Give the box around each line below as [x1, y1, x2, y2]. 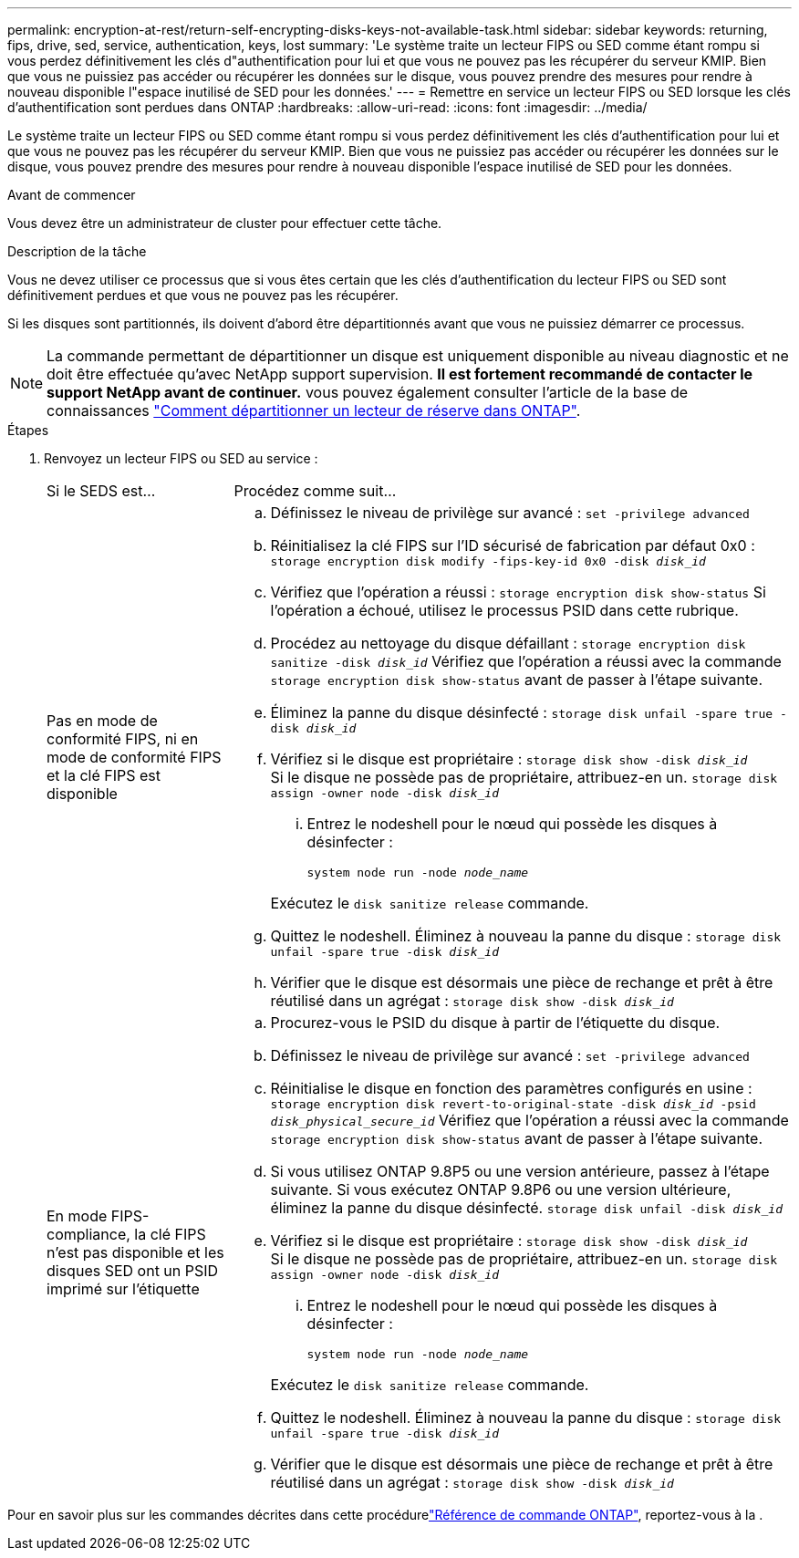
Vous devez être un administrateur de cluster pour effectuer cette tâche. [7, 215, 442, 231]
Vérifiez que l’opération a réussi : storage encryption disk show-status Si [270, 583, 766, 601]
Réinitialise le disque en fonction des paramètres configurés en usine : [270, 1079, 752, 1097]
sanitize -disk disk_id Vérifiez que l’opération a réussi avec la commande [270, 652, 782, 670]
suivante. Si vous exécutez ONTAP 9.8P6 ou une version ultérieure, [270, 1180, 732, 1199]
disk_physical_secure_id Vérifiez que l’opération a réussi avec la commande [270, 1111, 789, 1129]
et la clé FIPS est [47, 765, 161, 784]
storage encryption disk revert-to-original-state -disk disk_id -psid [270, 1097, 756, 1111]
